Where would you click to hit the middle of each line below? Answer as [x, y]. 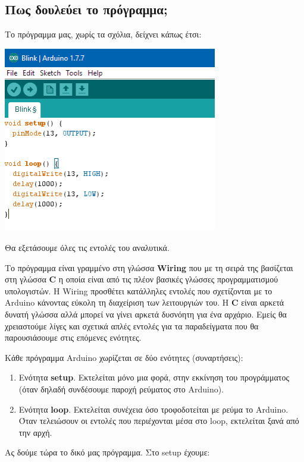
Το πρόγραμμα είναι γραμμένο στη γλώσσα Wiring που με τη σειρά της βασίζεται [149, 267]
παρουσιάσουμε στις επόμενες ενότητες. [73, 337]
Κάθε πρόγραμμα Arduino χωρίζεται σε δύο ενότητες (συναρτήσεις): [124, 357]
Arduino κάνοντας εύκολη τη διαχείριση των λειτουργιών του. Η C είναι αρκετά [145, 302]
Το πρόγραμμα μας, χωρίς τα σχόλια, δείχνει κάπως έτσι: [103, 34]
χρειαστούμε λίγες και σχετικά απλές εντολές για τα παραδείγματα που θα [132, 326]
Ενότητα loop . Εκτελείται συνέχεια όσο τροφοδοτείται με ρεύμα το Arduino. [153, 409]
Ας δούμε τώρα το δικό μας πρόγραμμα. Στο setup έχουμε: [107, 452]
